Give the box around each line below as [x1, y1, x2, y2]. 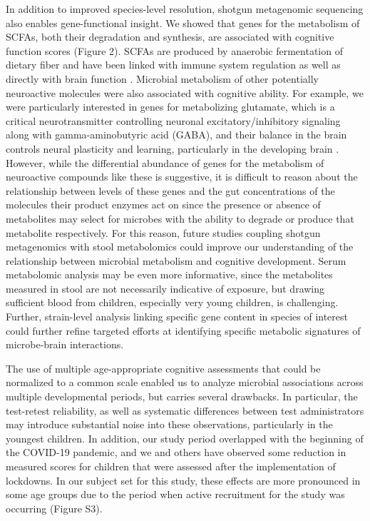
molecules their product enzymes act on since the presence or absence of [6, 197, 321, 212]
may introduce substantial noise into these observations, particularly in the [6, 417, 333, 432]
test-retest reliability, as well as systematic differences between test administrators [6, 403, 364, 418]
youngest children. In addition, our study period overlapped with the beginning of [6, 430, 364, 445]
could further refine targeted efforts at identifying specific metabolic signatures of [6, 323, 361, 338]
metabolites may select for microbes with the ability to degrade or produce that [6, 211, 354, 226]
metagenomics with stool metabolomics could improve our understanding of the [6, 239, 354, 254]
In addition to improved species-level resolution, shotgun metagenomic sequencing [6, 1, 364, 16]
